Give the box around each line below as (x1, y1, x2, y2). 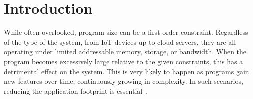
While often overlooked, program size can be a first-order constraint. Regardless (4, 27, 248, 37)
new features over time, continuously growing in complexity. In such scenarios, (4, 76, 243, 86)
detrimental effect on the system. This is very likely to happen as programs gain (4, 66, 249, 76)
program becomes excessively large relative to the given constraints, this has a (4, 56, 243, 66)
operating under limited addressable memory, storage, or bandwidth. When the (4, 46, 247, 57)
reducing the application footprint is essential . (4, 85, 148, 96)
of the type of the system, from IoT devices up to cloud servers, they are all (4, 36, 236, 47)
